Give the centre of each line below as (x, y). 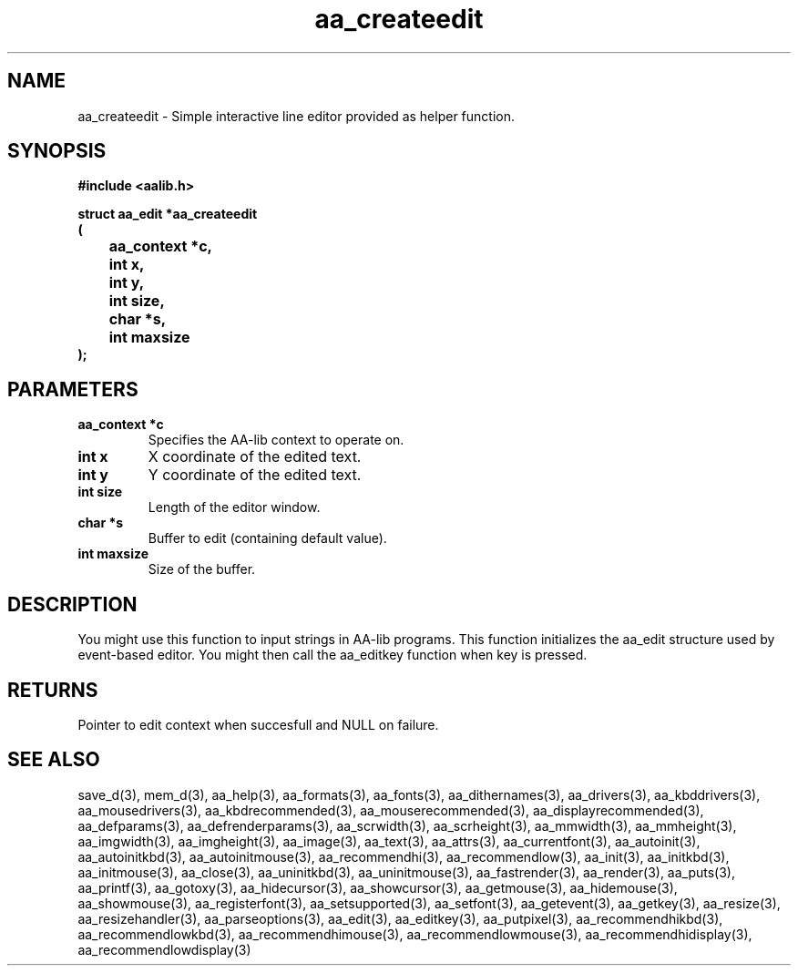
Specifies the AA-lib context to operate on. (276, 440)
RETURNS (53, 690)
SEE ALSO (54, 760)
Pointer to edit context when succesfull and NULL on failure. (258, 724)
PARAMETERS (73, 389)
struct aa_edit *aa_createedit (168, 214)
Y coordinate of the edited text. (255, 475)
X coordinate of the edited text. (255, 457)
